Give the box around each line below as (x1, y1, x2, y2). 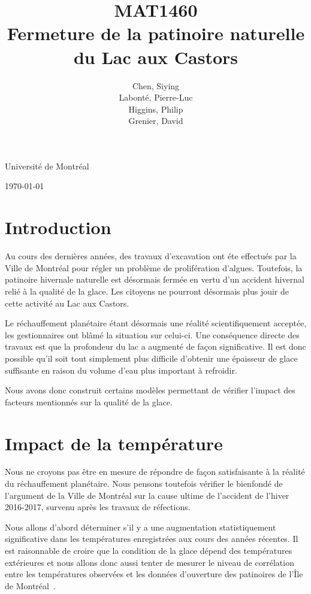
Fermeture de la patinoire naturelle (7, 21, 305, 46)
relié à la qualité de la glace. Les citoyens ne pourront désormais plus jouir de (5, 284, 289, 297)
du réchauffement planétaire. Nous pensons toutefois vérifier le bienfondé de (5, 477, 283, 490)
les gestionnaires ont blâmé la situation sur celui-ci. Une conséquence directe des (5, 328, 300, 341)
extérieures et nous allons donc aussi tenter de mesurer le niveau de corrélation (5, 556, 294, 568)
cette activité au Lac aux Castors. (5, 296, 129, 309)
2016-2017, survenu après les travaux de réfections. (5, 501, 191, 513)
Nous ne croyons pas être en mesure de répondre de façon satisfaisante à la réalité (5, 465, 305, 478)
